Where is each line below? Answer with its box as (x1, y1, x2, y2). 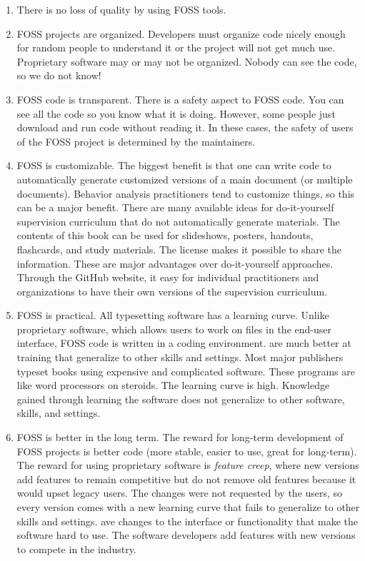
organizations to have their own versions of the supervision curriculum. (16, 283, 328, 298)
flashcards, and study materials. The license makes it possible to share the (16, 241, 342, 256)
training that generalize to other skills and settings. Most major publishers (16, 350, 344, 365)
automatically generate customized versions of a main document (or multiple (16, 171, 353, 186)
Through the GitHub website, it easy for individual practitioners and (16, 270, 319, 285)
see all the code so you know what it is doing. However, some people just (16, 106, 336, 121)
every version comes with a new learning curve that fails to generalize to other (16, 500, 360, 514)
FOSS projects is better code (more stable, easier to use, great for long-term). (16, 443, 357, 458)
